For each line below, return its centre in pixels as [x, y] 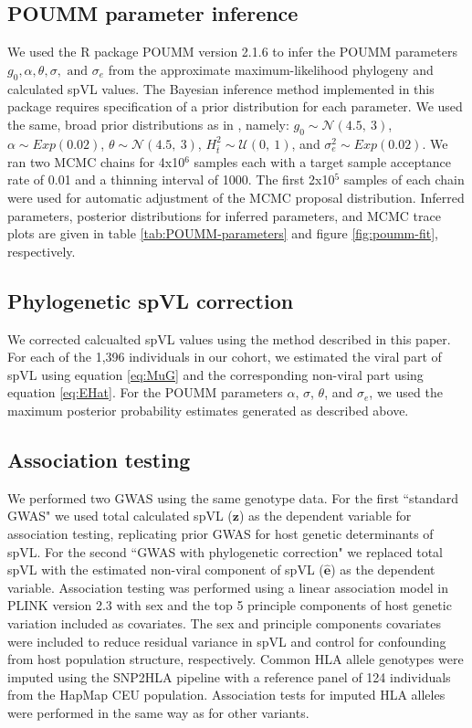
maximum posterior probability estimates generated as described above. [208, 411]
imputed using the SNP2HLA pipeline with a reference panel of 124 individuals [229, 676]
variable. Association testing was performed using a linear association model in [228, 587]
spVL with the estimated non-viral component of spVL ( [166, 570]
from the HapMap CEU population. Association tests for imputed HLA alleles [226, 695]
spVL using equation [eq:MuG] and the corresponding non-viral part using [215, 374]
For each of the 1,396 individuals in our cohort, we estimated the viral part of [225, 357]
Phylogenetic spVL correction [151, 300]
